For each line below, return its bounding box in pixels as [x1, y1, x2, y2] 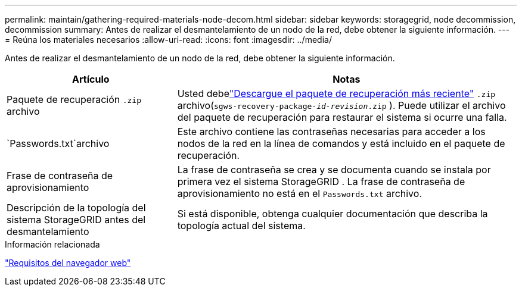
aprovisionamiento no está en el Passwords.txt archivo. [177, 187, 422, 199]
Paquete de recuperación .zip [7, 93, 142, 105]
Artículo [72, 73, 110, 85]
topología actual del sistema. [177, 220, 306, 231]
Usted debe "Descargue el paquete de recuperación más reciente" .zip [177, 87, 496, 99]
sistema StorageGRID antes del [7, 214, 146, 226]
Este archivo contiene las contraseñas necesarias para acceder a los [177, 126, 486, 137]
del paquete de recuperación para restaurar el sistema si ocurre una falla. [177, 111, 507, 123]
